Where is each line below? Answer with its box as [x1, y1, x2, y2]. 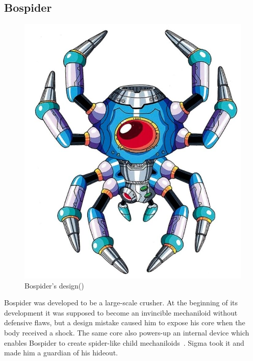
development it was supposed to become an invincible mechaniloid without [4, 307, 238, 318]
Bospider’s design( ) [24, 280, 84, 291]
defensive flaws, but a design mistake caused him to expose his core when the [4, 317, 245, 328]
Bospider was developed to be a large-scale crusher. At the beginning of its [4, 297, 238, 308]
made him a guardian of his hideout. [4, 347, 118, 358]
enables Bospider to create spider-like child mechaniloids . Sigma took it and [4, 337, 244, 348]
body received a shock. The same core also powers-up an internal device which [4, 327, 249, 338]
